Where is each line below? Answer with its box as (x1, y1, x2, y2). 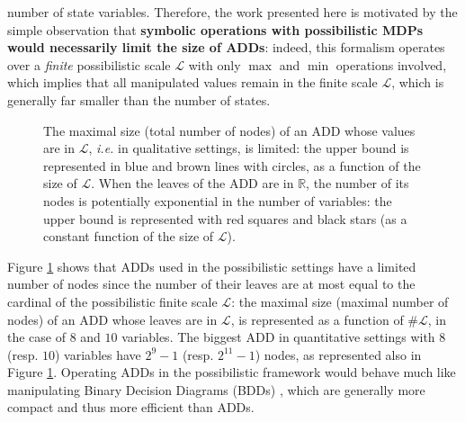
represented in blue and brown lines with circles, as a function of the (43, 156, 421, 175)
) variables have (55, 345, 141, 364)
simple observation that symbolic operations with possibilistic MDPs (7, 20, 424, 39)
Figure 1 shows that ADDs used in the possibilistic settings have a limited (7, 256, 416, 275)
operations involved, (335, 55, 447, 74)
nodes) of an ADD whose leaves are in (7, 310, 218, 328)
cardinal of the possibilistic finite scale (7, 292, 218, 310)
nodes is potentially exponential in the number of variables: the (43, 191, 392, 210)
